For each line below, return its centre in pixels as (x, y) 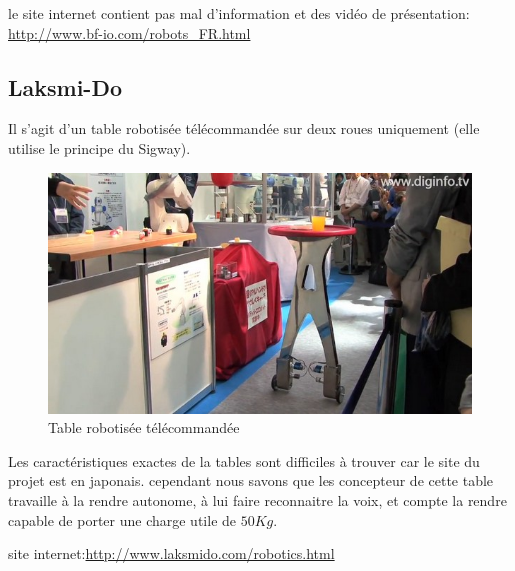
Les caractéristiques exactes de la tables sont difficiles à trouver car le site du (244, 460)
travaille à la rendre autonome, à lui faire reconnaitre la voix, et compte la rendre (257, 499)
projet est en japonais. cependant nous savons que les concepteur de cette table (251, 480)
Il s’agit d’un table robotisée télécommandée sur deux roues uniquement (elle (244, 128)
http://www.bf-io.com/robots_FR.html (129, 32)
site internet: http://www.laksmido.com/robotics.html (171, 553)
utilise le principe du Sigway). (99, 147)
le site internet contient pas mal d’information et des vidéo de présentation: (239, 13)
